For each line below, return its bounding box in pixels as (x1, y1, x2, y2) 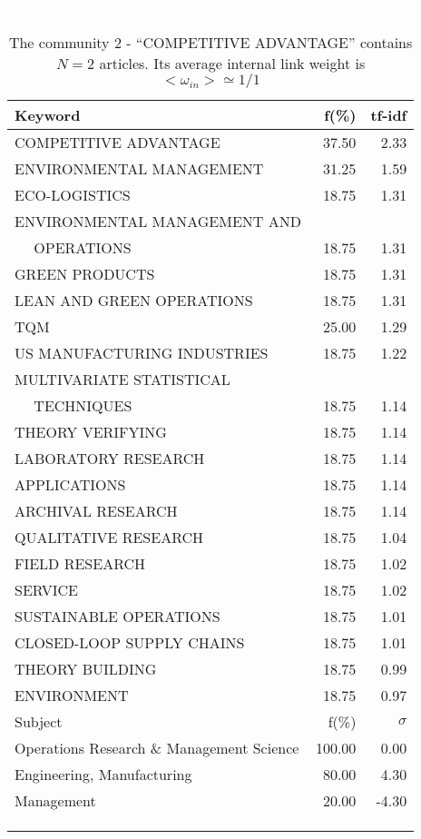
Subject (15, 710, 63, 732)
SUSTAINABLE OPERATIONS (15, 605, 220, 627)
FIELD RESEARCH (15, 552, 146, 574)
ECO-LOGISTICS (15, 183, 131, 205)
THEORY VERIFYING (15, 420, 167, 442)
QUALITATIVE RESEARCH (15, 526, 204, 548)
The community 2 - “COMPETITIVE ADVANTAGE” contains (8, 31, 413, 53)
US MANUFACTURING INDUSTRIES (15, 341, 269, 363)
